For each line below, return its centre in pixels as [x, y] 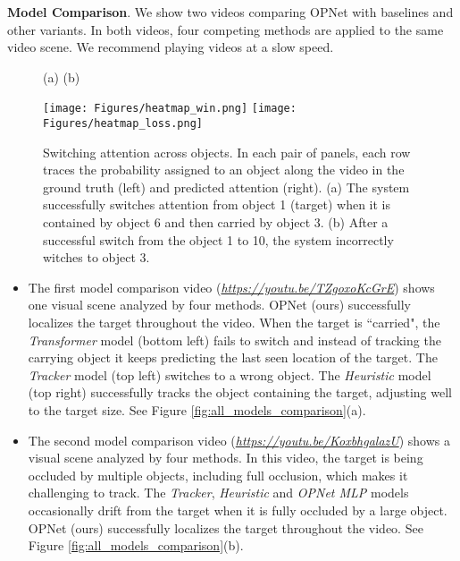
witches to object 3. [96, 257]
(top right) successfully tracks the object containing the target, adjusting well [240, 392]
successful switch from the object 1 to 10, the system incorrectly [218, 239]
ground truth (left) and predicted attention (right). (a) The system [226, 187]
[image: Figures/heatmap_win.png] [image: [170, 109]
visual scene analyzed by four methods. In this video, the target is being [226, 458]
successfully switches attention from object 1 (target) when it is [217, 204]
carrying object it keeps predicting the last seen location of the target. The [233, 357]
